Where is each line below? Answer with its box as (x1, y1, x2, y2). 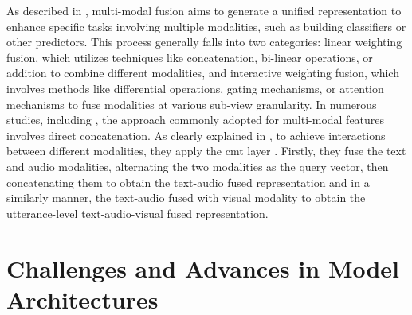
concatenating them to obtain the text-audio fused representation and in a (6, 173, 370, 190)
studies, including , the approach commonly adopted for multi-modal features (6, 111, 385, 128)
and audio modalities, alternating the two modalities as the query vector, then (6, 157, 389, 174)
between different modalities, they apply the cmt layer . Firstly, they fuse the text (6, 142, 406, 159)
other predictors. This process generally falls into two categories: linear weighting (6, 33, 402, 50)
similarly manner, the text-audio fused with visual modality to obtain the (6, 189, 366, 206)
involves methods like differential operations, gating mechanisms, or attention (6, 80, 384, 96)
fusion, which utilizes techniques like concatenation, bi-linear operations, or (6, 49, 373, 65)
